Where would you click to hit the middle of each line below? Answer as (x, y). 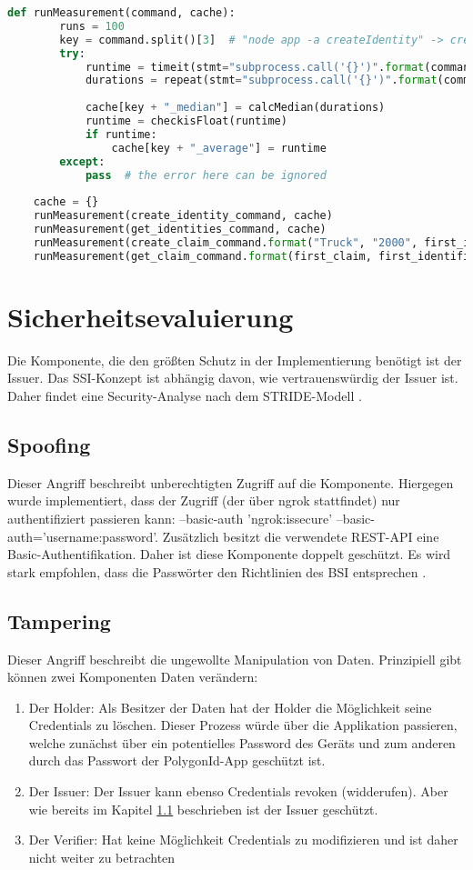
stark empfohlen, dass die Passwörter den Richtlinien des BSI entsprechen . (217, 571)
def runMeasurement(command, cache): (121, 13)
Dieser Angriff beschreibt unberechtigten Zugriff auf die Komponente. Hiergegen (231, 482)
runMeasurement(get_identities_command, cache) (180, 229)
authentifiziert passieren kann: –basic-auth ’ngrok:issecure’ (170, 518)
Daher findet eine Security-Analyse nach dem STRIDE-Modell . (185, 395)
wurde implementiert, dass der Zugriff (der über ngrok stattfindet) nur (204, 500)
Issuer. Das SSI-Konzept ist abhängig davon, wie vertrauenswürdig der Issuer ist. (233, 378)
